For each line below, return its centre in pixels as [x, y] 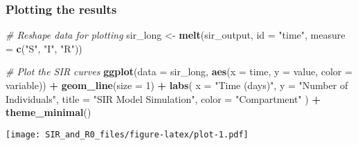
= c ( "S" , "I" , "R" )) [44, 48]
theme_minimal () [48, 112]
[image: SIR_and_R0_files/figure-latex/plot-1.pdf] [127, 134]
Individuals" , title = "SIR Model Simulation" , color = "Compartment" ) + [163, 98]
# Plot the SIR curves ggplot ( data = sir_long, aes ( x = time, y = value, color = [179, 71]
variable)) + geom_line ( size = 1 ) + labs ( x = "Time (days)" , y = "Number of [177, 85]
